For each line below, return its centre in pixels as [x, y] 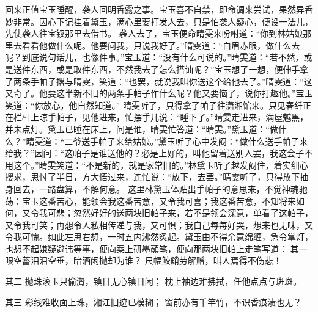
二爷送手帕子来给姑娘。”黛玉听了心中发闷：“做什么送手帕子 [182, 141]
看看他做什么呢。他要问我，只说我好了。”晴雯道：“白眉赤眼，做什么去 [161, 45]
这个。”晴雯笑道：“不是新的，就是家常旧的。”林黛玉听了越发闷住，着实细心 [161, 165]
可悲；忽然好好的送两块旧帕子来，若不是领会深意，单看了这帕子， [180, 213]
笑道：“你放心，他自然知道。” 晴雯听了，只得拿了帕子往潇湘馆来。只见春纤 [154, 105]
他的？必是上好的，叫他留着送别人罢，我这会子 [210, 153]
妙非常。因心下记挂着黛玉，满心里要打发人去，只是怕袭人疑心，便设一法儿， [159, 21]
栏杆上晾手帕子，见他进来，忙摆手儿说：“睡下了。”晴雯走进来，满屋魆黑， [161, 117]
